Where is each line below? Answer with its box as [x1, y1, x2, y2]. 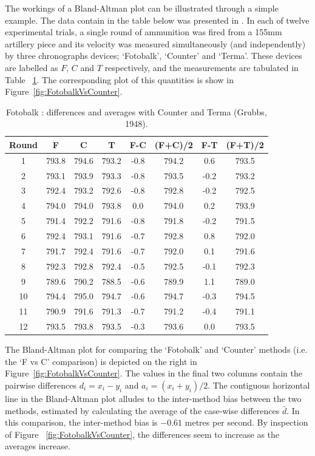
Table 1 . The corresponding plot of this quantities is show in [5, 73, 234, 86]
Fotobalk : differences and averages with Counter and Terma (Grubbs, [6, 105, 267, 118]
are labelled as [5, 61, 58, 73]
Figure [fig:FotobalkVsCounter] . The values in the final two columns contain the [5, 367, 302, 379]
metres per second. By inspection [185, 416, 308, 429]
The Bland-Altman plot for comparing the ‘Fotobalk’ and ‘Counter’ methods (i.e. [5, 343, 308, 356]
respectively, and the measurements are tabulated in [104, 61, 299, 73]
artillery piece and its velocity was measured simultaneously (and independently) [5, 37, 306, 50]
